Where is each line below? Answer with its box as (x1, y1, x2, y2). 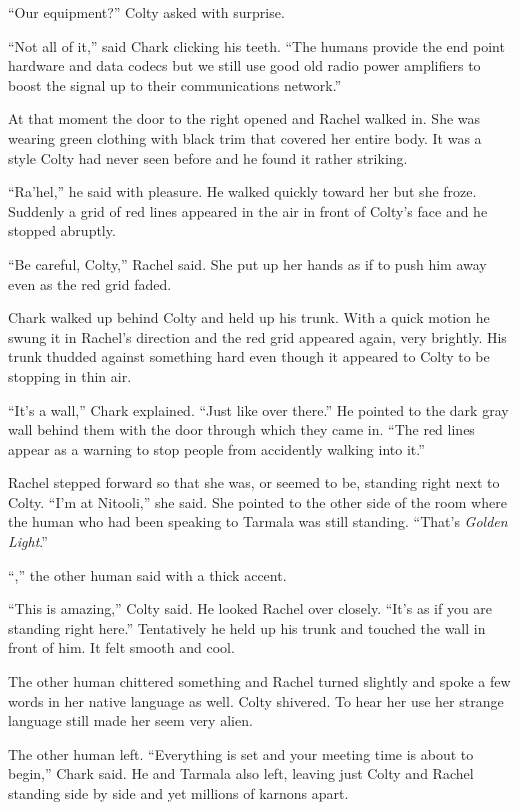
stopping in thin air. (8, 365, 132, 386)
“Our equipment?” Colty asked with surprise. (8, 2, 285, 22)
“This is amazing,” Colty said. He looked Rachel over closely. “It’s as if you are (8, 598, 493, 619)
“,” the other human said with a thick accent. (8, 564, 287, 585)
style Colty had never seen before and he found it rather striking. (8, 147, 408, 168)
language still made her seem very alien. (8, 710, 253, 731)
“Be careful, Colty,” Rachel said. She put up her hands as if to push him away (8, 253, 487, 274)
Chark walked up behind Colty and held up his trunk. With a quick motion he (8, 307, 490, 328)
